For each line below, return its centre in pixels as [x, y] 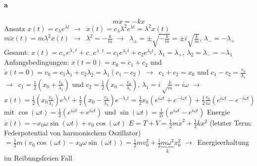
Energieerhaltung [223, 142]
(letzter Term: [231, 122]
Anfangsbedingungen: [37, 62]
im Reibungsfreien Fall [38, 157]
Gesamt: [17, 52]
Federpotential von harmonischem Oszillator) [73, 132]
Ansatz [15, 28]
